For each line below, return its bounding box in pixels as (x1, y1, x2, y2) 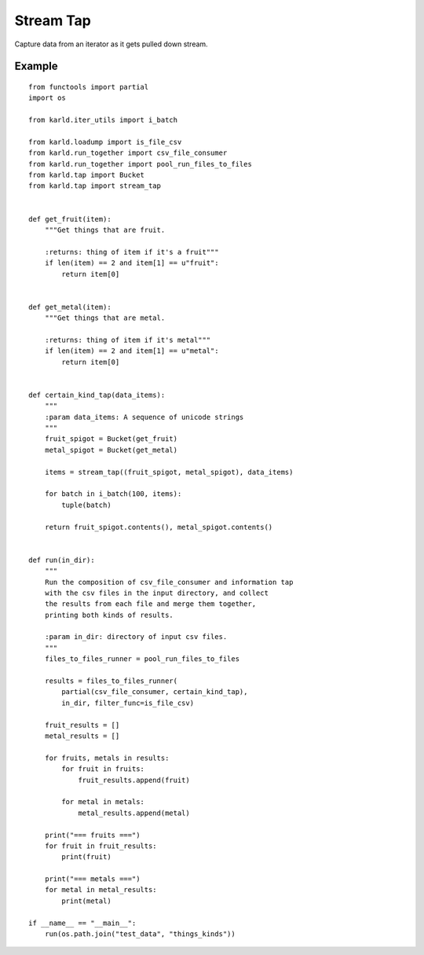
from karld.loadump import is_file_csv (28, 138, 182, 146)
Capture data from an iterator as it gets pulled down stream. (14, 39, 208, 49)
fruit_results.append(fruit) (78, 775, 190, 784)
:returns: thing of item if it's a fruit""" (44, 248, 219, 256)
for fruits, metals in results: (44, 753, 170, 762)
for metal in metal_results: (44, 885, 157, 894)
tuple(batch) (61, 500, 111, 509)
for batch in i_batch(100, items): (44, 490, 182, 498)
